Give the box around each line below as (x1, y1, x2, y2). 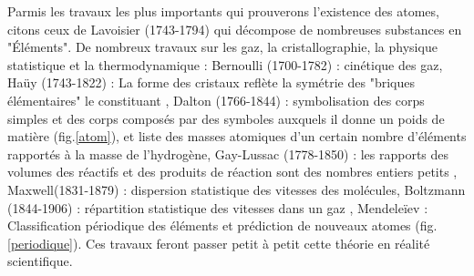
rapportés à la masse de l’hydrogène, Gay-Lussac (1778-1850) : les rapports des (7, 144, 449, 163)
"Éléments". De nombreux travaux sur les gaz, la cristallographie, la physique (7, 37, 438, 56)
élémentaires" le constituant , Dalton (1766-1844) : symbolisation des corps (7, 90, 425, 109)
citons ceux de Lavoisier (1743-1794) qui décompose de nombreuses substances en (7, 19, 462, 38)
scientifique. (7, 251, 73, 271)
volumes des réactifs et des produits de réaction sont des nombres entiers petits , (7, 162, 458, 181)
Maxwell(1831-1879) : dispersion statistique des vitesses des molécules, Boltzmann (7, 179, 466, 199)
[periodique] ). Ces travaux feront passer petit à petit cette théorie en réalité (7, 233, 430, 252)
